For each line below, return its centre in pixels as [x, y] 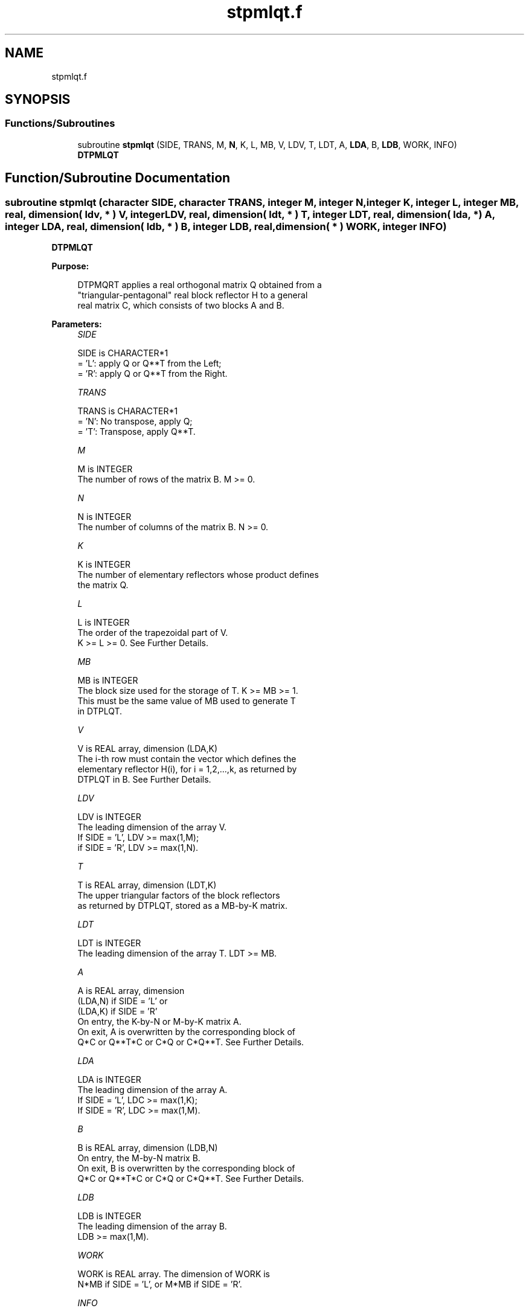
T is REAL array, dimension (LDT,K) [147, 885]
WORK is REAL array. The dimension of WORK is [174, 1274]
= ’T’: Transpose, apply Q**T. [136, 432]
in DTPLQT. [100, 711]
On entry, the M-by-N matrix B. [139, 1158]
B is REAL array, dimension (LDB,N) [148, 1148]
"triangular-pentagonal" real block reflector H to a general [193, 295]
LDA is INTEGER [109, 1080]
